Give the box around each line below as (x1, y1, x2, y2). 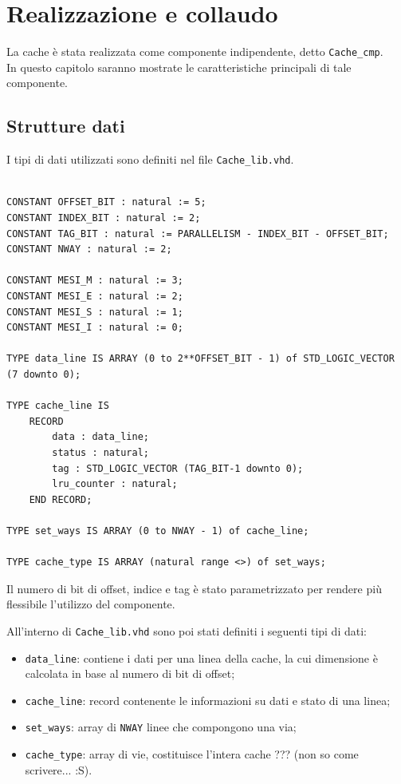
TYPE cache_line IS (6, 400, 109, 412)
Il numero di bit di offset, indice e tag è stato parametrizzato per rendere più (6, 580, 382, 596)
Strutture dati (6, 113, 125, 138)
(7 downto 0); (6, 368, 81, 380)
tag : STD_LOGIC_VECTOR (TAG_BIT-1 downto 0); (52, 462, 304, 474)
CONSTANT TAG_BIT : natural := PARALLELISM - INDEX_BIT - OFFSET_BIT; (6, 228, 389, 240)
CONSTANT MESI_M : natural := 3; (6, 275, 183, 287)
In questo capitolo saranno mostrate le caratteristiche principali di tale (6, 58, 352, 75)
